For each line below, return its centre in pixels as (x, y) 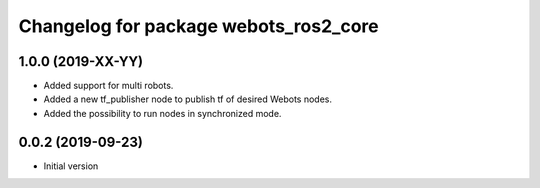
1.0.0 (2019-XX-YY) (81, 61)
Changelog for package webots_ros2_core (198, 26)
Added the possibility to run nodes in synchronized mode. (162, 113)
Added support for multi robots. (108, 86)
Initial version (71, 166)
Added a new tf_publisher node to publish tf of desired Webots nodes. (187, 99)
